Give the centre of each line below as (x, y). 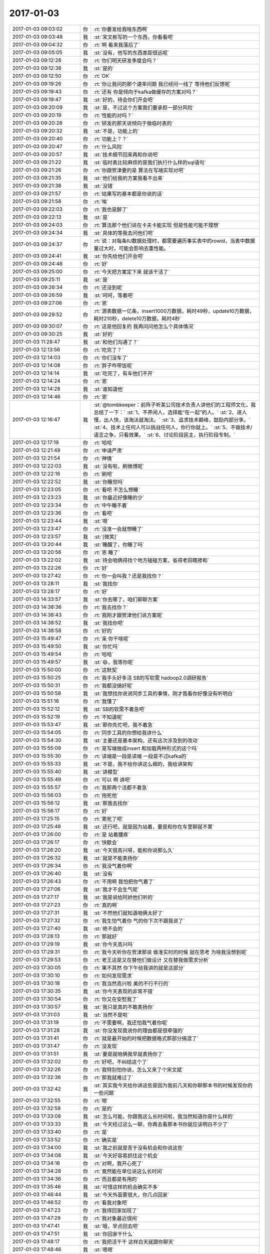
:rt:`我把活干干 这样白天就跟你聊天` (134, 1241)
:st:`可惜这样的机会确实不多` (126, 1187)
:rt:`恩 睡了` (106, 552)
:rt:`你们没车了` (111, 358)
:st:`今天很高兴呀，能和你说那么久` (134, 850)
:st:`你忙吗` (106, 646)
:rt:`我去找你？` (111, 607)
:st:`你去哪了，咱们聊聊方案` (126, 599)
